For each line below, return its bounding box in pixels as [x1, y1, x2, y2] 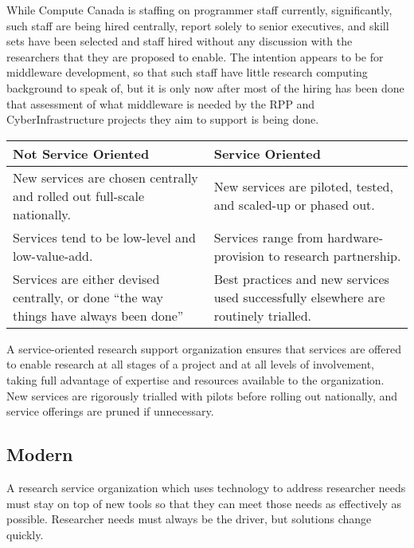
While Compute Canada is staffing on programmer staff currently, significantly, [6, 2, 393, 18]
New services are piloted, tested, [213, 177, 393, 196]
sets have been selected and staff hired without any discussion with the [6, 33, 353, 49]
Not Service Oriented [13, 144, 150, 163]
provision [213, 246, 264, 265]
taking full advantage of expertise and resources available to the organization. [6, 371, 385, 388]
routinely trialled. [213, 306, 312, 325]
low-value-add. [13, 246, 93, 265]
